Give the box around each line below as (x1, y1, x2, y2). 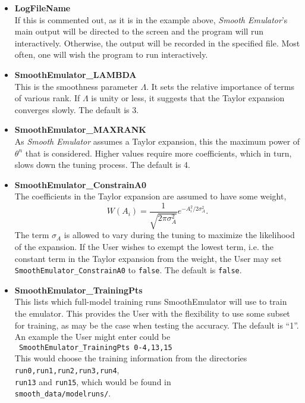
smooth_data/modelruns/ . (14, 387, 111, 399)
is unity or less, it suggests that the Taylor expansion (91, 92, 285, 104)
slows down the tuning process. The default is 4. (14, 158, 190, 171)
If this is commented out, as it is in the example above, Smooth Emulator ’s (14, 13, 288, 26)
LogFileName (14, 2, 71, 14)
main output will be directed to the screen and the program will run (14, 25, 264, 38)
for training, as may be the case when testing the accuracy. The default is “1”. (14, 318, 299, 331)
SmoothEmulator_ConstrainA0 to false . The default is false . (14, 264, 242, 276)
